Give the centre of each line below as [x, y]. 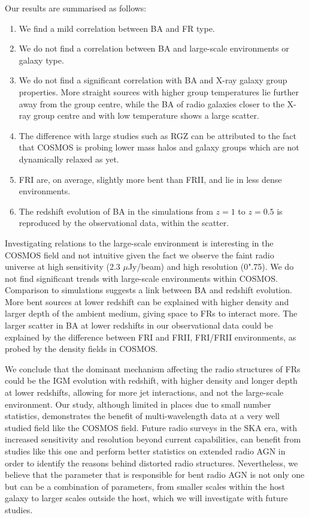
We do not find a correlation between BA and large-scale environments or [154, 48]
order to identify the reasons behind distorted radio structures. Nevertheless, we [152, 463]
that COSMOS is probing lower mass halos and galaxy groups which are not [159, 147]
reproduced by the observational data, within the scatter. [124, 223]
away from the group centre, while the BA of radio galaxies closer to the [152, 103]
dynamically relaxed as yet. [69, 159]
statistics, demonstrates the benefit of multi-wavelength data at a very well [142, 416]
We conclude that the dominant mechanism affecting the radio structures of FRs [153, 368]
